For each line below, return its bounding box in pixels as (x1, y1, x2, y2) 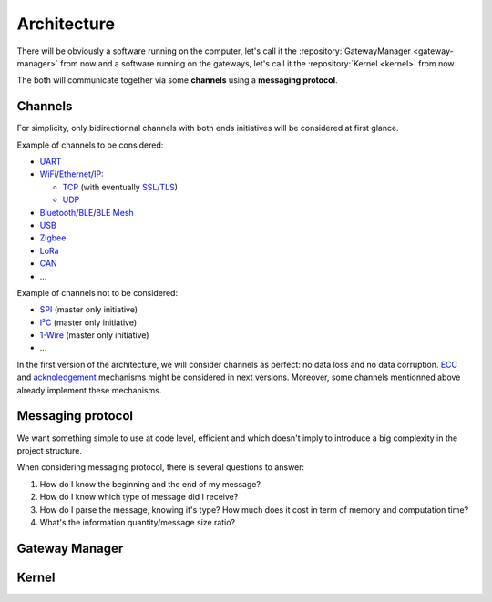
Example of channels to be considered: (16, 139, 164, 150)
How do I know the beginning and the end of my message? (39, 478, 261, 489)
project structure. (16, 444, 82, 455)
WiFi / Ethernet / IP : (39, 168, 104, 179)
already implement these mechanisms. (16, 384, 162, 395)
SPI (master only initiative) (39, 304, 138, 315)
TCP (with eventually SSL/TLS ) (62, 181, 178, 192)
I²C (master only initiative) (39, 317, 138, 328)
